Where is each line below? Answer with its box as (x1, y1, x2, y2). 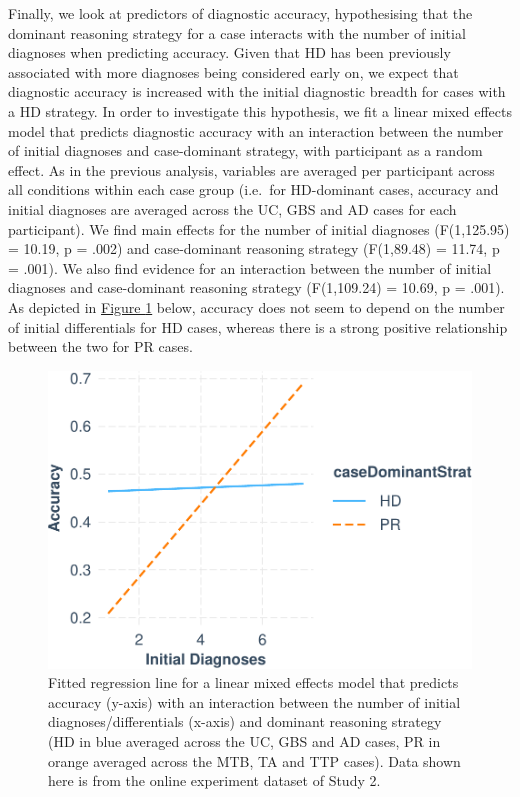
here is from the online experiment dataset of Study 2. (48, 770, 381, 791)
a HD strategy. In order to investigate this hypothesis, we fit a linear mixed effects (8, 100, 512, 121)
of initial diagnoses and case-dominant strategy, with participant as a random (8, 140, 483, 161)
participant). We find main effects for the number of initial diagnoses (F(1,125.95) (8, 218, 510, 239)
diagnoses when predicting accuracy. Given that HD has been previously (8, 42, 451, 63)
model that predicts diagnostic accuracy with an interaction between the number (8, 120, 504, 141)
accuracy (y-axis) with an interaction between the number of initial (48, 691, 461, 712)
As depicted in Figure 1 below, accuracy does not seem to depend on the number (8, 296, 505, 317)
